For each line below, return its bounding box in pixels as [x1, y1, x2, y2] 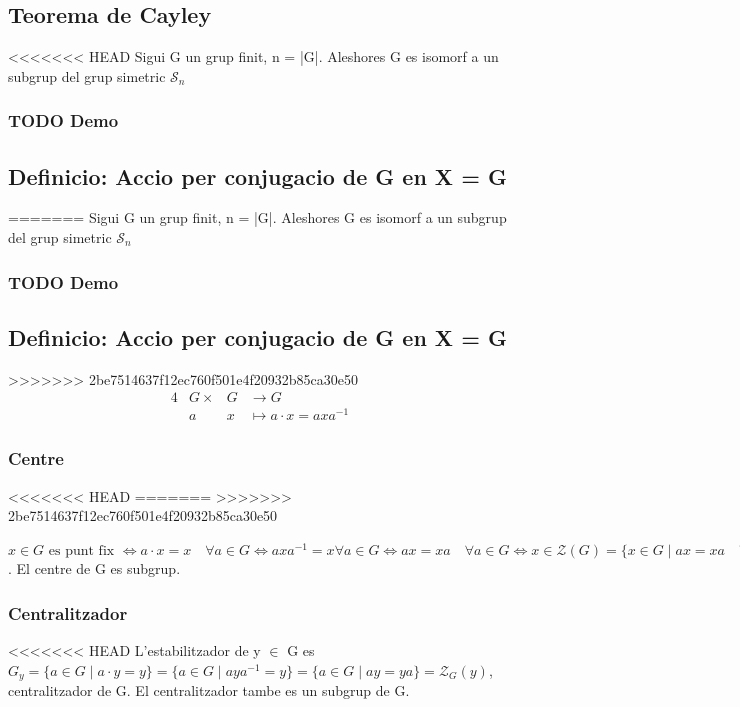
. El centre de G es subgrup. [8, 558, 181, 579]
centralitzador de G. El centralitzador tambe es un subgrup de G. [8, 680, 410, 701]
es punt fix [48, 543, 115, 558]
